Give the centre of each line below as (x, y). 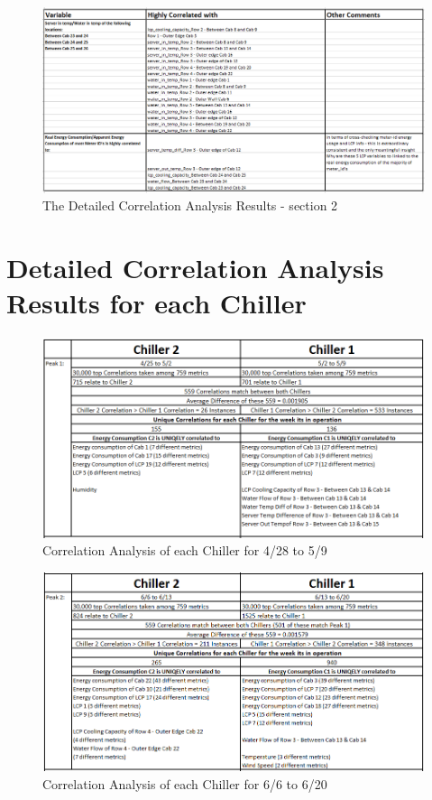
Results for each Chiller (156, 303)
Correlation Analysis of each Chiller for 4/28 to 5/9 (185, 550)
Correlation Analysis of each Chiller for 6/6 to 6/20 (185, 783)
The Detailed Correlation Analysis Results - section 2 (190, 205)
